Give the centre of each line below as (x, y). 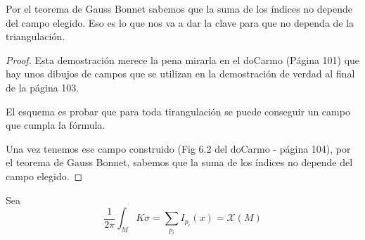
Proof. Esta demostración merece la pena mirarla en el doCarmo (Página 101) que (183, 59)
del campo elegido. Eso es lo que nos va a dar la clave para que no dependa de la (180, 22)
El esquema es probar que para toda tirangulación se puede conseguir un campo (178, 111)
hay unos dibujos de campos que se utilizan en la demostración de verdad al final (180, 74)
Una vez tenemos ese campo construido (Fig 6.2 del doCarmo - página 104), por (178, 148)
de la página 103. (43, 87)
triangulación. (36, 36)
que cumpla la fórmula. (56, 125)
